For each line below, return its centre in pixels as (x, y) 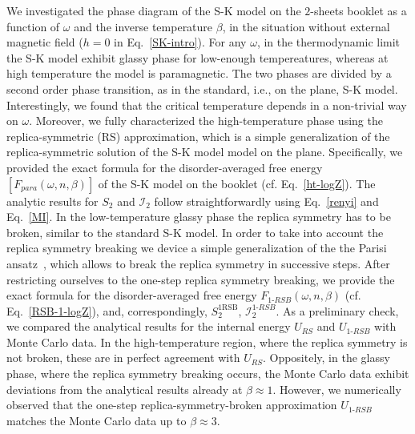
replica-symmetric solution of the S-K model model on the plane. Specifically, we (205, 152)
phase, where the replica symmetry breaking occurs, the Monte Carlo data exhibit (208, 374)
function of (33, 26)
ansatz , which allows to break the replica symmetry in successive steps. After (198, 263)
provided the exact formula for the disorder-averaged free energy (165, 167)
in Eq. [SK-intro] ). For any (180, 42)
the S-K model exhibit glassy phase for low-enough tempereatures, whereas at (197, 57)
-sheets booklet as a (359, 10)
